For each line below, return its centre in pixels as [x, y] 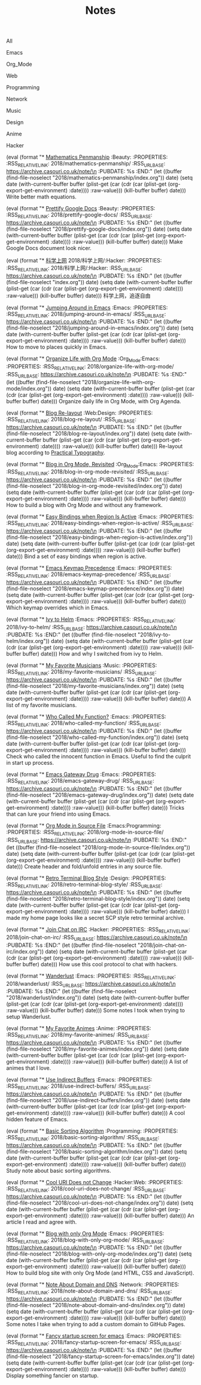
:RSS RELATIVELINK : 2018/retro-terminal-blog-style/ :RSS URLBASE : [84, 885]
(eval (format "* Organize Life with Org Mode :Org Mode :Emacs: [83, 359]
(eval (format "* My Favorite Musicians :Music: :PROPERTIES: [82, 665]
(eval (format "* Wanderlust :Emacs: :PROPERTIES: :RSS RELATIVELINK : [91, 976]
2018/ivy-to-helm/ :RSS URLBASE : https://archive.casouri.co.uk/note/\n [92, 628]
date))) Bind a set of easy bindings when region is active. [76, 556]
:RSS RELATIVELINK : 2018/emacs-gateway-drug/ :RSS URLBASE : [80, 781]
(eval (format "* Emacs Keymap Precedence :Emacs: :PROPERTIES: [89, 568]
